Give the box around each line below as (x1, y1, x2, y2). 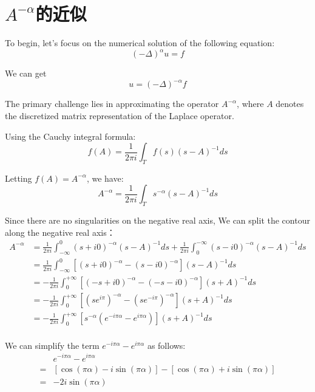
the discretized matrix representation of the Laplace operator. (5, 109, 234, 122)
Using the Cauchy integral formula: (5, 129, 136, 142)
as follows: (147, 339, 186, 351)
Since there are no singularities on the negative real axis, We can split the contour (5, 214, 310, 227)
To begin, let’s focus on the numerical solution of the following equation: (5, 36, 275, 49)
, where (237, 97, 264, 110)
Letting (5, 171, 32, 184)
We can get (5, 67, 47, 80)
